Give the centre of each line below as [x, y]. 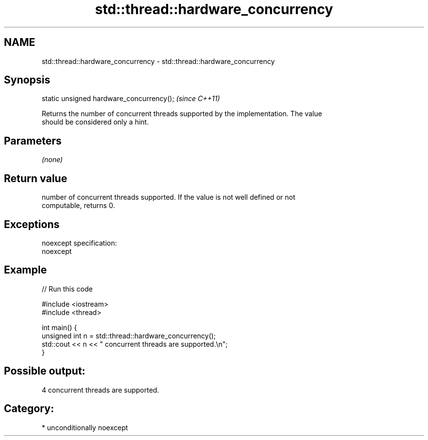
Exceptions [32, 224]
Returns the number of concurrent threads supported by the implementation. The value [182, 114]
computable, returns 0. [78, 206]
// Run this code [67, 289]
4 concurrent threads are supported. [100, 390]
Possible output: [45, 371]
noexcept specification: [79, 243]
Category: [29, 409]
